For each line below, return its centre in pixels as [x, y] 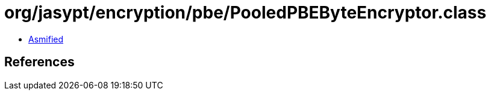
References [39, 62]
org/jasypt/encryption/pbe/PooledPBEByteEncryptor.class [245, 13]
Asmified [46, 39]
